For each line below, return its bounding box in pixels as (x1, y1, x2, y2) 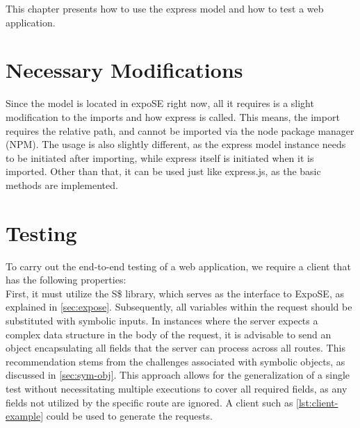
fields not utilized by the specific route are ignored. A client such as (6, 395, 293, 409)
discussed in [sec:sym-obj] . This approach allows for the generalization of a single (6, 368, 350, 382)
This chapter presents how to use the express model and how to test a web (6, 1, 324, 15)
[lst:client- (296, 395, 338, 409)
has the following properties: (6, 272, 126, 287)
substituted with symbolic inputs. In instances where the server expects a (6, 313, 318, 327)
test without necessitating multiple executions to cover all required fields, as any (6, 381, 347, 395)
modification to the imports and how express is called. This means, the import (6, 109, 340, 124)
